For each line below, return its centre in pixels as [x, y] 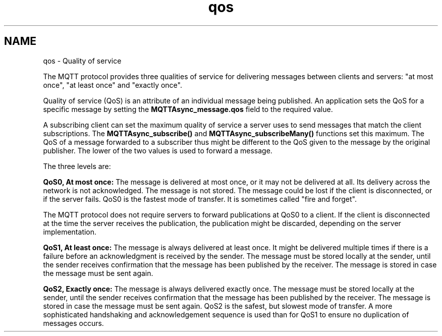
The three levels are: [77, 166]
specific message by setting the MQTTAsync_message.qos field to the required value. [188, 109]
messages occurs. [73, 323]
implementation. [70, 232]
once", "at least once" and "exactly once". [113, 85]
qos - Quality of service [82, 61]
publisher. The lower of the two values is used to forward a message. [158, 150]
